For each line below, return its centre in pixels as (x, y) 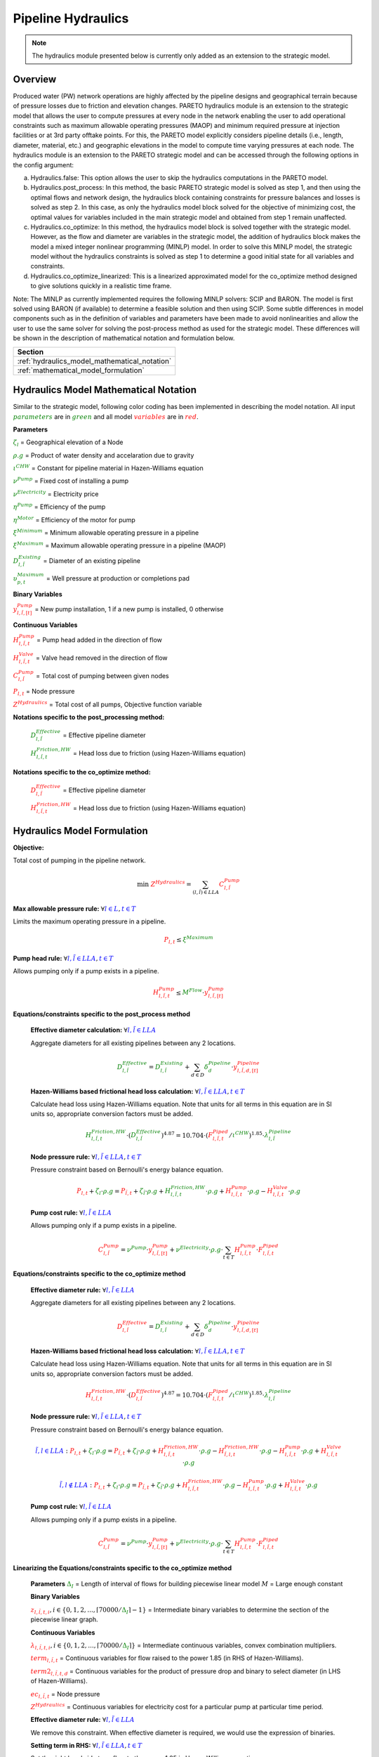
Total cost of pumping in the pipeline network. (80, 860)
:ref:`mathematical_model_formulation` (81, 370)
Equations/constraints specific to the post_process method (102, 1014)
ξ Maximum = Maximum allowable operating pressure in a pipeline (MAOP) (119, 545)
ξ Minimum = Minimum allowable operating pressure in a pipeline (106, 532)
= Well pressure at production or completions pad (118, 578)
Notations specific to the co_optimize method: (82, 772)
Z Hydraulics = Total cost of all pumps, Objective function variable (108, 704)
